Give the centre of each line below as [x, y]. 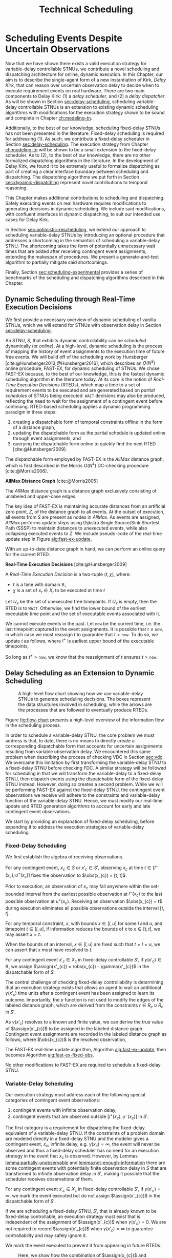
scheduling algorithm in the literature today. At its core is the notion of [79, 379]
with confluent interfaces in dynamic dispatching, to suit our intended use [83, 214]
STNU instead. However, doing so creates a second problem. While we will [84, 784]
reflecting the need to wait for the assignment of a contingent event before [84, 401]
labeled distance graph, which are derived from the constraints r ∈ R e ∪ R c [84, 1006]
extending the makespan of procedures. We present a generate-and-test [82, 257]
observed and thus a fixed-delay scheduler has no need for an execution [82, 1151]
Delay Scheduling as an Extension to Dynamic [80, 673]
